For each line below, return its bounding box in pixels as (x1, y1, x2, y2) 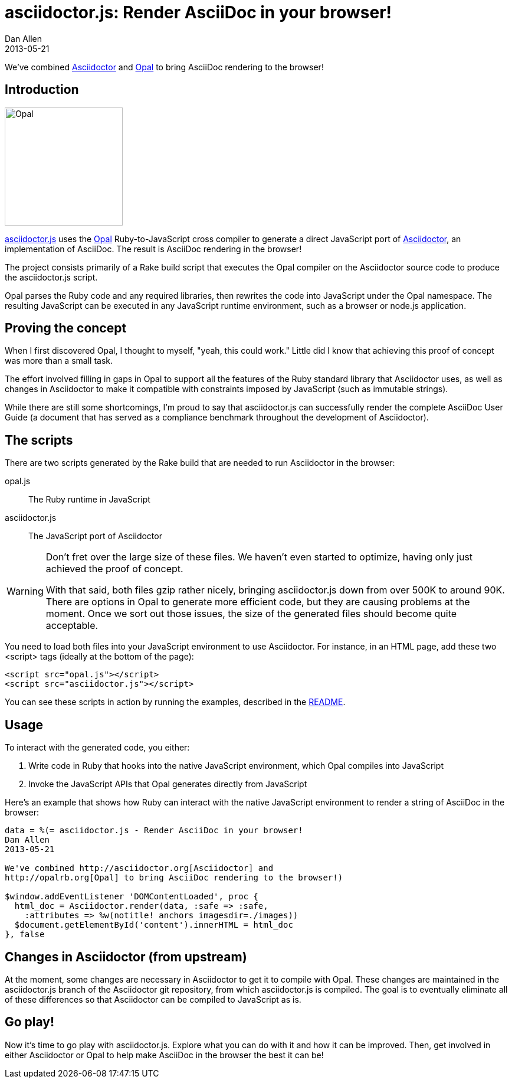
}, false (5, 929, 45, 940)
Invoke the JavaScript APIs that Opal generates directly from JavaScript (28, 779, 307, 790)
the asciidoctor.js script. (5, 272, 98, 282)
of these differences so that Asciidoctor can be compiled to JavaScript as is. (5, 994, 301, 1004)
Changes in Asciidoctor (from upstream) (5, 949, 247, 964)
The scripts (5, 432, 73, 448)
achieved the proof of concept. (45, 563, 183, 575)
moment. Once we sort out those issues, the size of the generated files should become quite (45, 608, 457, 620)
